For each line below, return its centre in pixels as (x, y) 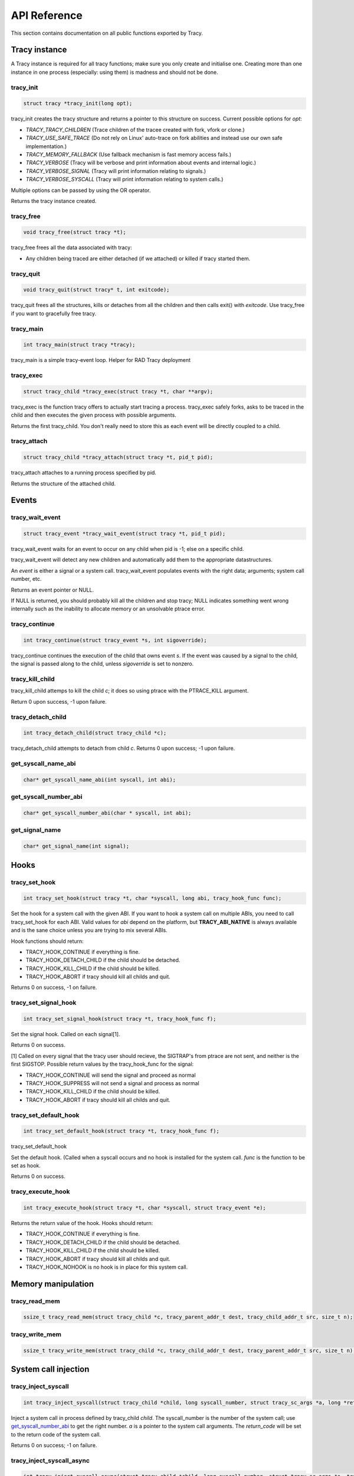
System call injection (50, 1369)
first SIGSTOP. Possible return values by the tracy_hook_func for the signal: (102, 1064)
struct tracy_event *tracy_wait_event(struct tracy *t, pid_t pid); (124, 534)
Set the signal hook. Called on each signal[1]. (65, 1034)
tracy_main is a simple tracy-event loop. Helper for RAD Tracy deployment (101, 360)
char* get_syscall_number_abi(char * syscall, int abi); (107, 813)
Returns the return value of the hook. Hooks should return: (82, 1223)
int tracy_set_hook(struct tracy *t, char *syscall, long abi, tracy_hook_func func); (153, 898)
